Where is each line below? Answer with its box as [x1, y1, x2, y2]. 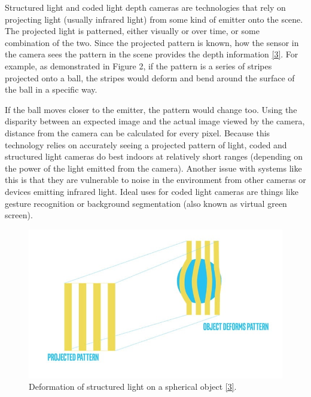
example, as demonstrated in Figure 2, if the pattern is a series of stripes [5, 59, 272, 72]
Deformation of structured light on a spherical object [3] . [29, 380, 237, 393]
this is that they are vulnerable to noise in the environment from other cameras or [5, 173, 306, 186]
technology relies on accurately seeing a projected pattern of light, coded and [5, 138, 287, 151]
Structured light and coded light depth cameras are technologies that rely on [5, 1, 286, 13]
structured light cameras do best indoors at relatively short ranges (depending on [5, 150, 303, 163]
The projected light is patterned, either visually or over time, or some [5, 25, 260, 37]
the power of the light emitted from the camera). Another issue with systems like [5, 161, 302, 174]
